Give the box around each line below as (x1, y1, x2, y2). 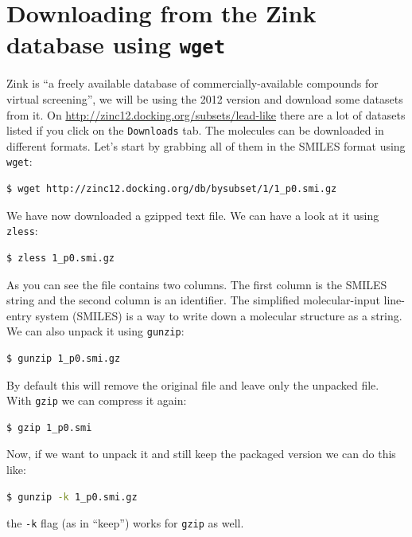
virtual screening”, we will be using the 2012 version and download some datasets (6, 91, 403, 108)
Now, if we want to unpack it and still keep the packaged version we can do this (6, 445, 396, 462)
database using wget (6, 28, 226, 61)
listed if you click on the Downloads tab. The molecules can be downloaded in (6, 122, 384, 139)
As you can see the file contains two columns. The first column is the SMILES (6, 276, 387, 292)
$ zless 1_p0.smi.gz (6, 252, 115, 264)
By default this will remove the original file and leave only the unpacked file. (6, 376, 379, 393)
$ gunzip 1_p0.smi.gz (6, 353, 121, 364)
